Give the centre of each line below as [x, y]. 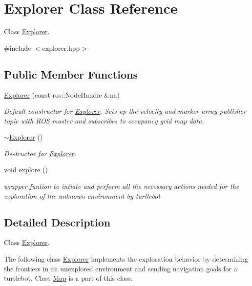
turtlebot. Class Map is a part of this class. [68, 278]
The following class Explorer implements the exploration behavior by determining [126, 259]
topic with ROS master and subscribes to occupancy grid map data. [104, 120]
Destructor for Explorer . [40, 153]
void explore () [26, 170]
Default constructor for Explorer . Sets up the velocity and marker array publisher [125, 111]
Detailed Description [57, 222]
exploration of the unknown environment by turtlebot [82, 195]
